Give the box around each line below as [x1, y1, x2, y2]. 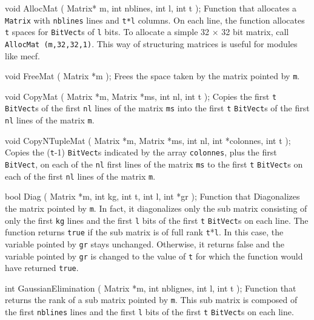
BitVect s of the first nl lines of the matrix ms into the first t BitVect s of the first [5, 102, 310, 114]
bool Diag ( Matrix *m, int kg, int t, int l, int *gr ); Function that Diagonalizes [5, 190, 300, 203]
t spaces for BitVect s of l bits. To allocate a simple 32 [5, 25, 210, 38]
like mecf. [5, 49, 40, 62]
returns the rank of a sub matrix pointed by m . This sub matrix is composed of [5, 293, 298, 306]
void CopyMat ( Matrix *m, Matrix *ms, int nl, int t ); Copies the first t [5, 90, 277, 102]
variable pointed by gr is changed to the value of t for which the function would [5, 249, 303, 262]
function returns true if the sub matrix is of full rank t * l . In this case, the [5, 226, 284, 238]
